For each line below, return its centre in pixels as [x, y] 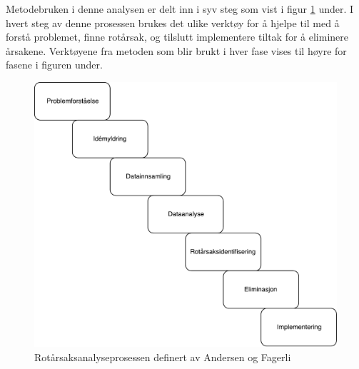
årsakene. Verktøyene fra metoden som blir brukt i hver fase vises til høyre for [176, 50]
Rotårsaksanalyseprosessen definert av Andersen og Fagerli [163, 357]
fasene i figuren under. [54, 65]
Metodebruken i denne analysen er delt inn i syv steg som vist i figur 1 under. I [180, 9]
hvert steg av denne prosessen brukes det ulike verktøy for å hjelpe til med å [173, 22]
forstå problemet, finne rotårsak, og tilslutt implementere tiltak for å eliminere [177, 37]
